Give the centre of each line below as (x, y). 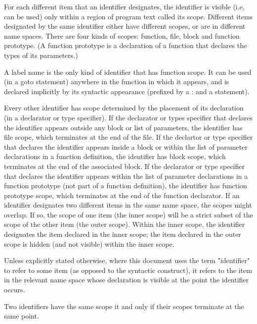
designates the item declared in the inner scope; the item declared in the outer (123, 234)
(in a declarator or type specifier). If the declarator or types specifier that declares (128, 117)
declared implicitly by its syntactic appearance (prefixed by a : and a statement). (127, 91)
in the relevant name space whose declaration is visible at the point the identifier (127, 280)
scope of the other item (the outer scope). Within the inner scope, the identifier (125, 224)
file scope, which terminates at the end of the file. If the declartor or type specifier (128, 137)
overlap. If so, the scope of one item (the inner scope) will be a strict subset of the (128, 214)
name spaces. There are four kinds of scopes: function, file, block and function (122, 35)
